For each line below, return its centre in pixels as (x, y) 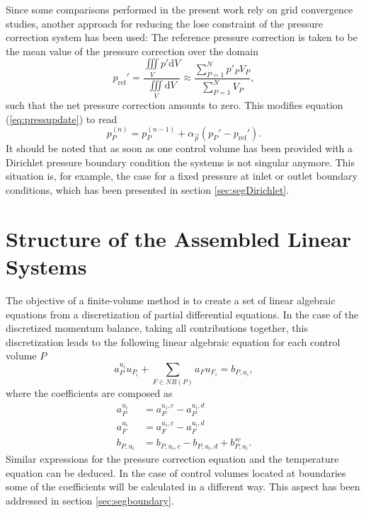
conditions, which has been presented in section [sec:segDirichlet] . (148, 190)
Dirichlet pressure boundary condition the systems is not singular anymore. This (181, 162)
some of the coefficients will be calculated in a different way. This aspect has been (183, 486)
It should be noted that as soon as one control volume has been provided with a (179, 148)
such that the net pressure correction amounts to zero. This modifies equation (175, 104)
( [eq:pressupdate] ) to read (62, 119)
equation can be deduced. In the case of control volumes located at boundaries (176, 472)
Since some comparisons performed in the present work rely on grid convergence (179, 9)
